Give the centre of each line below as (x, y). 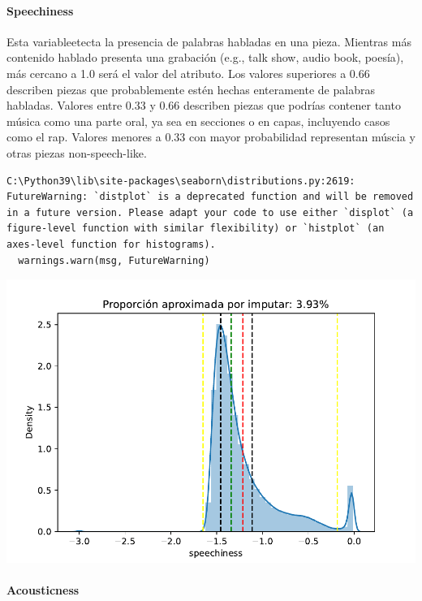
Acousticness (43, 590)
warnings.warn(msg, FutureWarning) (114, 260)
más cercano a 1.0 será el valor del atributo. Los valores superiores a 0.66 (188, 73)
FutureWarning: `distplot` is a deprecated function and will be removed (210, 197)
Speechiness (40, 10)
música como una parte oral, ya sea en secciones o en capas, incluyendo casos (198, 121)
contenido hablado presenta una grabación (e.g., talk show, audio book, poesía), (205, 57)
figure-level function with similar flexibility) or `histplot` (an (196, 229)
